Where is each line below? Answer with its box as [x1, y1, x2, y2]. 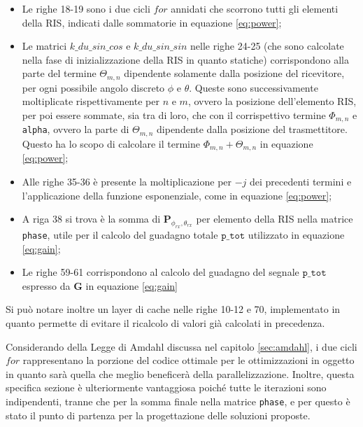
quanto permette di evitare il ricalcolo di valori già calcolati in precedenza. [6, 315, 325, 330]
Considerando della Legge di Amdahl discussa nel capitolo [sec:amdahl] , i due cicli [6, 339, 357, 353]
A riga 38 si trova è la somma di [22, 211, 161, 226]
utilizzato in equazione [248, 227, 345, 241]
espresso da [22, 278, 71, 293]
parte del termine [22, 66, 97, 80]
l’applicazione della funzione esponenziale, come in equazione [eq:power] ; [22, 188, 332, 202]
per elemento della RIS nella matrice [196, 211, 353, 226]
